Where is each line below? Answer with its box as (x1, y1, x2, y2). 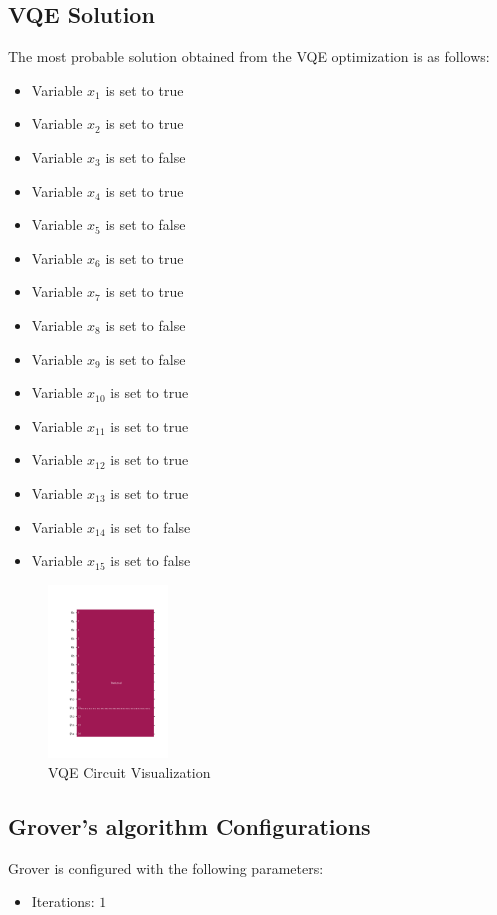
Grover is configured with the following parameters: (8, 857, 324, 878)
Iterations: (31, 891, 95, 912)
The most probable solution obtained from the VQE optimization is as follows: (8, 46, 490, 67)
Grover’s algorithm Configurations (8, 810, 371, 841)
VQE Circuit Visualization (48, 761, 211, 782)
